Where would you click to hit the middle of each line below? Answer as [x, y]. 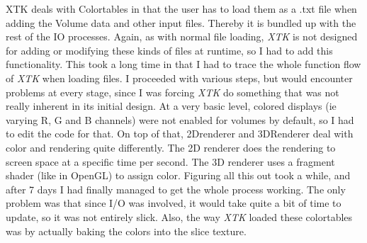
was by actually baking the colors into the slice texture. [126, 231]
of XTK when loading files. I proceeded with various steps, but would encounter [179, 78]
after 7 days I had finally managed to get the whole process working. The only [176, 189]
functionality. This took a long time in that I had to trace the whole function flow [183, 64]
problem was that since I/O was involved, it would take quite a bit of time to [174, 203]
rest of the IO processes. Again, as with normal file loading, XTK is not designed [182, 36]
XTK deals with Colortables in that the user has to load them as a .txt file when [181, 9]
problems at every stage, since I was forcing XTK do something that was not [173, 92]
